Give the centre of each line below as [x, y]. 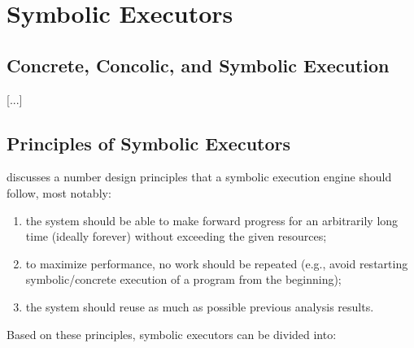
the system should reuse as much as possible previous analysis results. [200, 306]
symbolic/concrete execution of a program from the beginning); [183, 279]
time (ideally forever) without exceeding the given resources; [176, 236]
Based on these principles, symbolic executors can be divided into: [172, 334]
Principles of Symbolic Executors [148, 143]
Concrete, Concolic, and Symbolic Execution [198, 65]
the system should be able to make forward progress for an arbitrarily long [212, 220]
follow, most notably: [59, 192]
